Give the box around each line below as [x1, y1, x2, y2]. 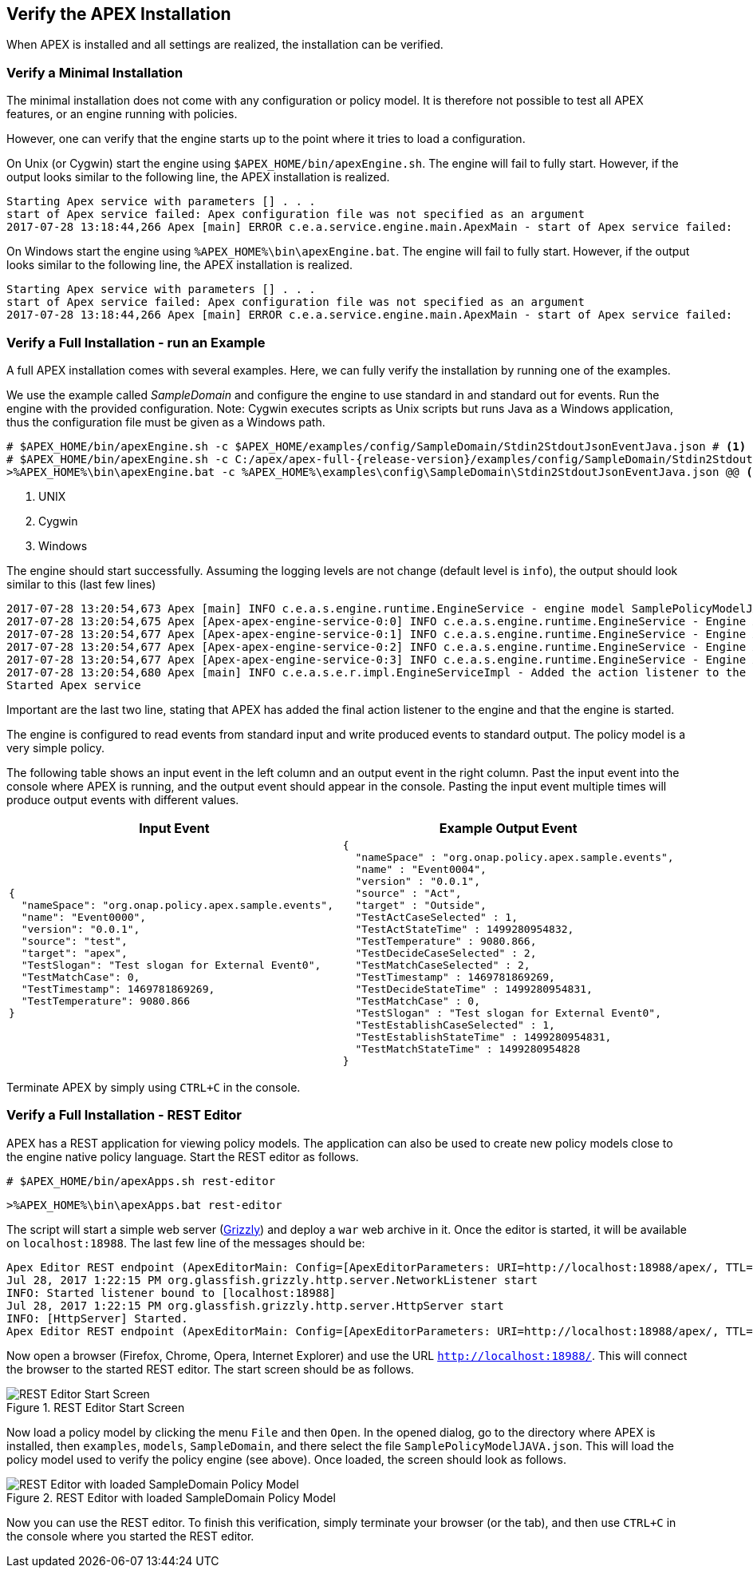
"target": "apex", [21, 946, 128, 959]
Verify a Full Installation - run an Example [6, 334, 266, 351]
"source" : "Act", [355, 886, 462, 899]
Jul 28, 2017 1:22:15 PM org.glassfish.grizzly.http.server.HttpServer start [6, 1298, 504, 1312]
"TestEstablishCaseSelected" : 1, [355, 1018, 555, 1031]
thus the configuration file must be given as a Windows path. [6, 414, 325, 429]
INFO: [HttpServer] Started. [6, 1311, 188, 1325]
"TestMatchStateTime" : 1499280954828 [355, 1042, 581, 1055]
